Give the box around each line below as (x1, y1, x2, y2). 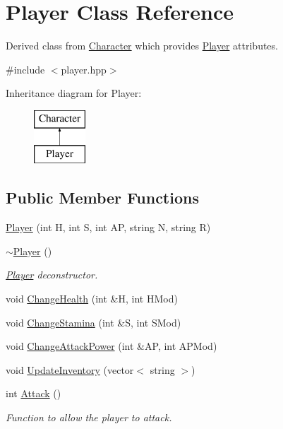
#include (6, 61, 45, 76)
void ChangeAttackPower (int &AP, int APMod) (6, 339, 217, 353)
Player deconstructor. (6, 267, 98, 282)
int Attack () (6, 386, 61, 401)
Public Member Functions (6, 187, 199, 208)
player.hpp (61, 61, 107, 76)
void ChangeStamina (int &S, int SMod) (6, 315, 181, 329)
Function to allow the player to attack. (6, 410, 172, 425)
